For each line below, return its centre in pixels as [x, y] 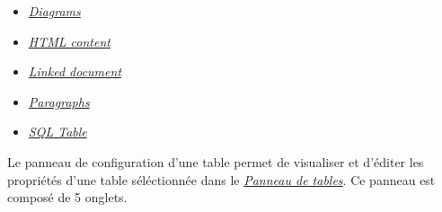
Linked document [75, 71]
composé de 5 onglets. [67, 197]
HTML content [69, 41]
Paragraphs [59, 101]
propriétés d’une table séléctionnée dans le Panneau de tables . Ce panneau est [221, 179]
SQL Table [57, 132]
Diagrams [54, 11]
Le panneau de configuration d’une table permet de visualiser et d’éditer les [216, 161]
